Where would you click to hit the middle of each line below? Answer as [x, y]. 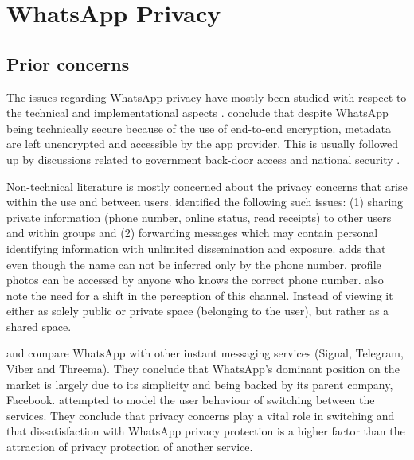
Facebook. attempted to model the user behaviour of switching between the [191, 400]
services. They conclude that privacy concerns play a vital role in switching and [201, 415]
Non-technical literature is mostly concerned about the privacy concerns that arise [207, 186]
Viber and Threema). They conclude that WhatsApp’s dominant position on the [203, 369]
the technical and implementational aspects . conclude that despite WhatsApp [197, 113]
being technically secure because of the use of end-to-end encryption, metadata [199, 128]
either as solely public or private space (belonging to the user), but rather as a [198, 311]
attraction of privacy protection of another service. [130, 447]
